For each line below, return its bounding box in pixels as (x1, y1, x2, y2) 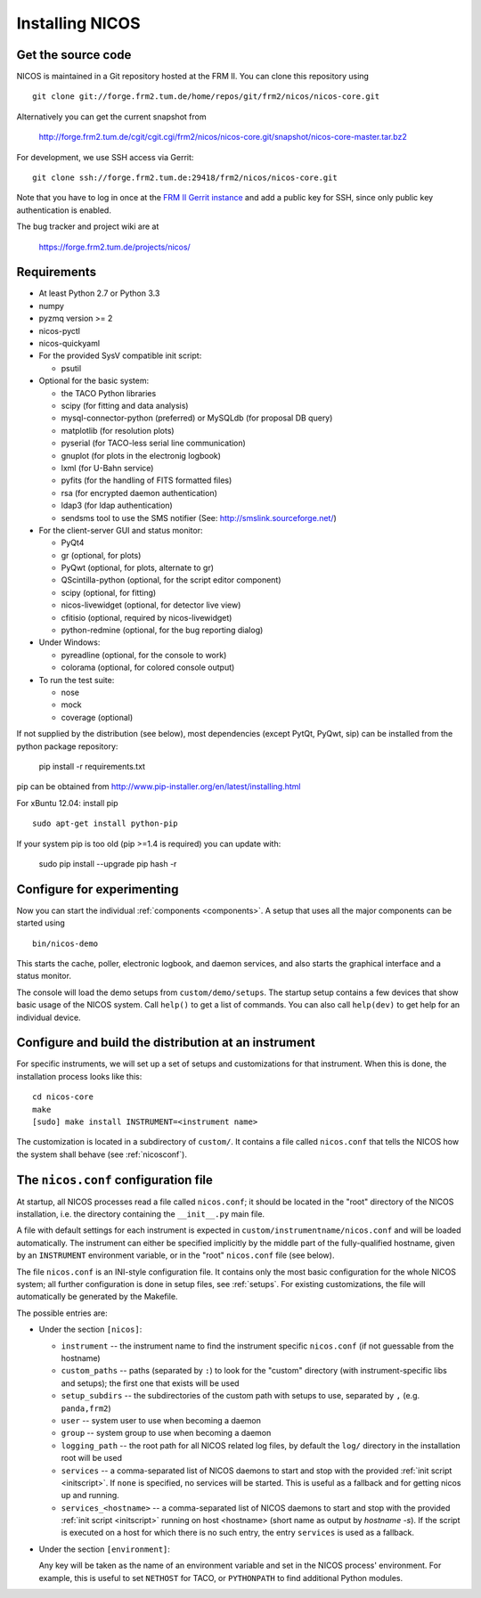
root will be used (61, 1453, 122, 1463)
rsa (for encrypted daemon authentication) (61, 487, 218, 498)
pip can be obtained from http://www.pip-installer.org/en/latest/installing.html (16, 781, 301, 792)
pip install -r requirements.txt (38, 761, 146, 771)
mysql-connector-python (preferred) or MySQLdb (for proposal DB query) (61, 412, 333, 423)
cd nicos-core (32, 1092, 94, 1102)
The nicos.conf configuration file (16, 1172, 214, 1187)
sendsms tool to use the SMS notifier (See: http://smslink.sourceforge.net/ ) (61, 512, 338, 523)
